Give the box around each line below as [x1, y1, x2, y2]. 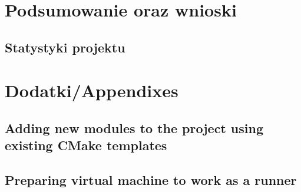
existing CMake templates [5, 136, 167, 154]
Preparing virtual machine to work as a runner [5, 171, 297, 189]
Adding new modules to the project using [5, 118, 263, 137]
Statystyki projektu [5, 38, 125, 56]
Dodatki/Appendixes [5, 78, 178, 102]
